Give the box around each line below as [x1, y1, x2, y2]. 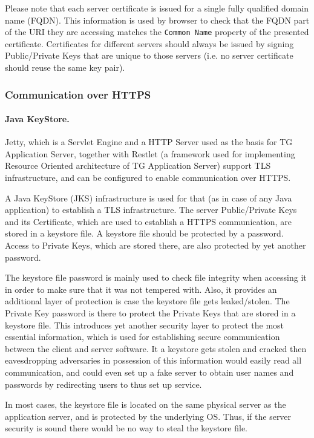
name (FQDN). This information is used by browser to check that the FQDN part [5, 13, 310, 26]
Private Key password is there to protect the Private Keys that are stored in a [5, 306, 296, 319]
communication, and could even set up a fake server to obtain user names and [5, 365, 294, 378]
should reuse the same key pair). [5, 61, 125, 74]
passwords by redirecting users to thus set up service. [5, 378, 202, 390]
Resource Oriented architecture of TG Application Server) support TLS [5, 159, 271, 172]
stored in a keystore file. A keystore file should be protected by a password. [5, 227, 284, 240]
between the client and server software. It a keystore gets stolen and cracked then [5, 342, 307, 355]
